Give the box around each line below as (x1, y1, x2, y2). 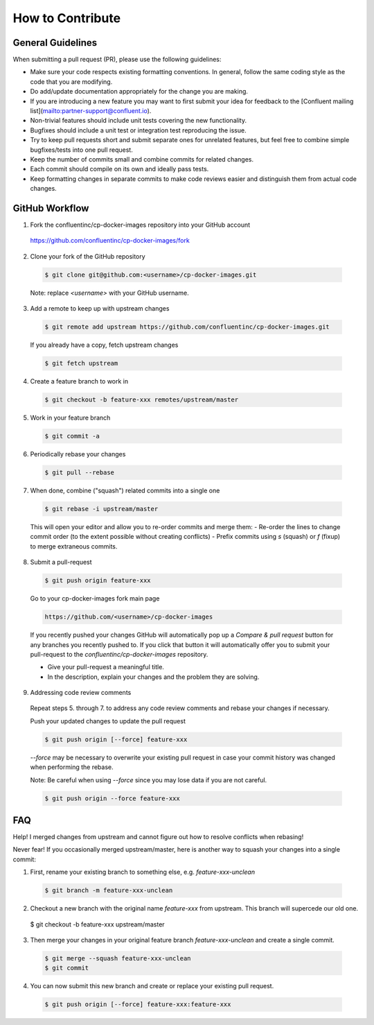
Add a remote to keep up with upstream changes (30, 304, 170, 313)
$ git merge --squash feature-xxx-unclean (44, 954, 191, 962)
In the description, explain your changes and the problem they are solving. (47, 673, 260, 681)
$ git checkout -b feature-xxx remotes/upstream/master (44, 396, 239, 404)
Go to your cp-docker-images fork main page (30, 594, 160, 603)
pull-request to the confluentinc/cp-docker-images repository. (30, 650, 208, 658)
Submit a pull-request (30, 558, 93, 567)
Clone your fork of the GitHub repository (30, 252, 145, 260)
